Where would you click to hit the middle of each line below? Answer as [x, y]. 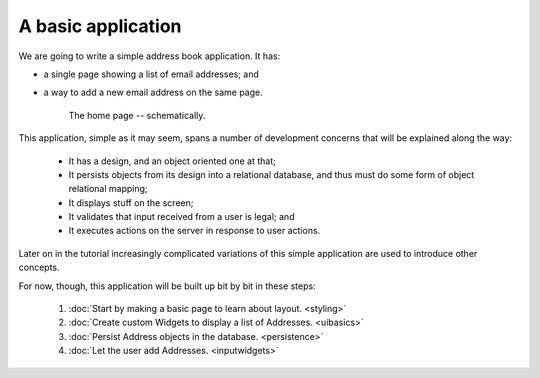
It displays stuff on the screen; [131, 202]
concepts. [39, 267]
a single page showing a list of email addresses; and [151, 74]
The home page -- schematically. [137, 115]
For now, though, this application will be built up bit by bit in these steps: [167, 286]
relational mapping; [108, 189]
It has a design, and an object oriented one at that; [172, 161]
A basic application [100, 26]
